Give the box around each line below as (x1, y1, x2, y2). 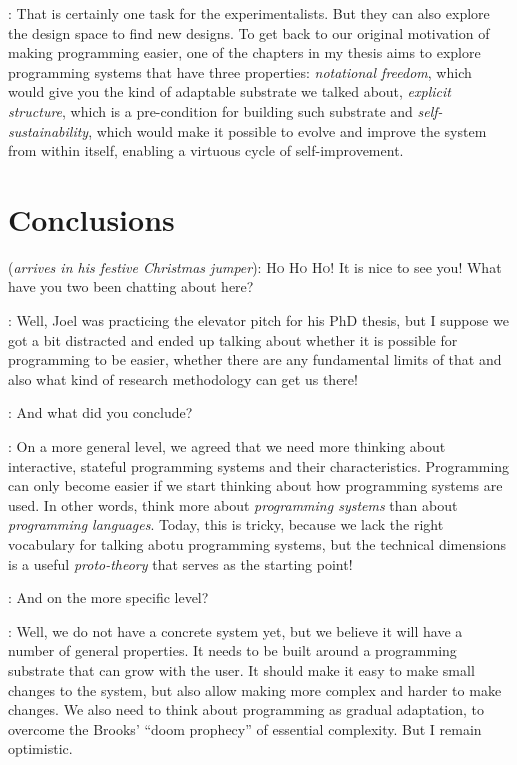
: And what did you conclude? (8, 402, 193, 423)
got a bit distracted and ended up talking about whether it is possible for (8, 329, 458, 350)
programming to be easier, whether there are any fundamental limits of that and (8, 349, 502, 370)
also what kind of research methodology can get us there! (8, 368, 358, 389)
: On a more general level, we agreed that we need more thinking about (8, 436, 446, 457)
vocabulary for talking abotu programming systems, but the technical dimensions (8, 534, 506, 554)
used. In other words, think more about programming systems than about (8, 494, 458, 515)
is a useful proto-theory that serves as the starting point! (8, 553, 353, 574)
